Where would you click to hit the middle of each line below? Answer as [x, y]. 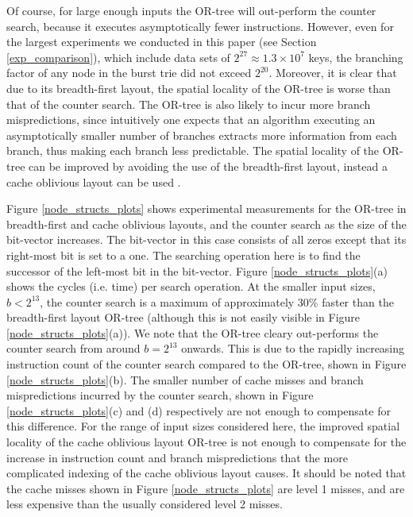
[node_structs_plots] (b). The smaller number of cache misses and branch [185, 379]
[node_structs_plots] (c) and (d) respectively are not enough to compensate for [199, 410]
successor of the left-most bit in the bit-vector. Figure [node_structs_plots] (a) [197, 270]
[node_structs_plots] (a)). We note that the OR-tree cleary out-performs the [193, 332]
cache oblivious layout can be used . [94, 181]
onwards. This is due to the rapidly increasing [293, 348]
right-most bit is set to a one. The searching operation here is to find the [183, 255]
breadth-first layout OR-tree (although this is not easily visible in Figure [183, 317]
